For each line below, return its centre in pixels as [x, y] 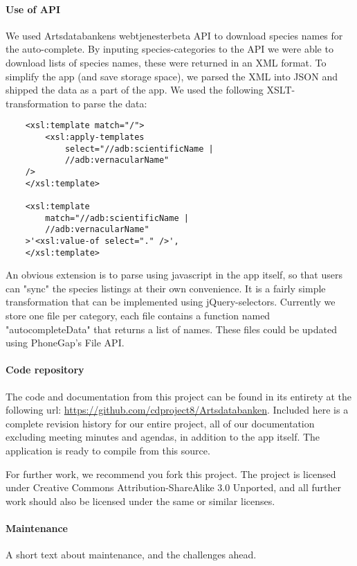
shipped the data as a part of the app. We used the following [135, 90]
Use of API [33, 9]
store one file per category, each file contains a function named [138, 316]
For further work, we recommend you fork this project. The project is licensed [171, 474]
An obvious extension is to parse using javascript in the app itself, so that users [174, 275]
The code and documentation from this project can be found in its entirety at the [179, 396]
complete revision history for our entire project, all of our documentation [160, 423]
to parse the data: [109, 103]
